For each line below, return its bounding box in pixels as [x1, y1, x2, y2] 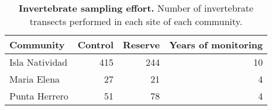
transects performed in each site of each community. [29, 15, 243, 28]
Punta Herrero [9, 89, 68, 102]
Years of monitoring [169, 38, 263, 51]
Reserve [123, 38, 160, 51]
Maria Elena [9, 72, 60, 86]
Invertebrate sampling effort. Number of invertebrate [19, 1, 254, 15]
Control [77, 38, 114, 51]
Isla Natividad [9, 55, 68, 69]
